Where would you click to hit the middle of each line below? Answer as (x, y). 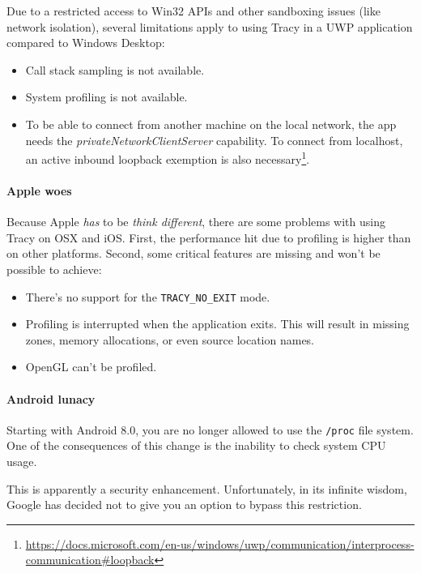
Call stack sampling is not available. (115, 69)
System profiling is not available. (106, 97)
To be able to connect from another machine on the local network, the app (211, 124)
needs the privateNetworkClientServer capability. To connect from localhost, (214, 140)
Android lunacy (51, 398)
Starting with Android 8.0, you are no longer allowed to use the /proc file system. (210, 429)
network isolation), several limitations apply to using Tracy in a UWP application (210, 26)
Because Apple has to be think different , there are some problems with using (196, 222)
